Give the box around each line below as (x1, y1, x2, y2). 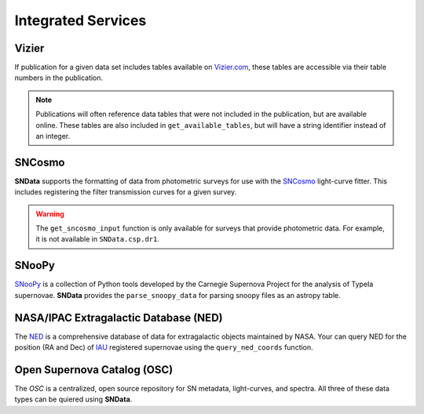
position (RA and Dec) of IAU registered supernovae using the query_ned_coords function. (14, 343, 313, 352)
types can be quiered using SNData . (14, 394, 133, 404)
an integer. (35, 132, 71, 141)
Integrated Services (14, 12, 147, 29)
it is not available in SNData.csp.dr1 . (35, 234, 160, 244)
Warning (35, 209, 64, 219)
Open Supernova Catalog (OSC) (14, 363, 174, 376)
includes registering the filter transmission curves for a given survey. (14, 187, 237, 197)
